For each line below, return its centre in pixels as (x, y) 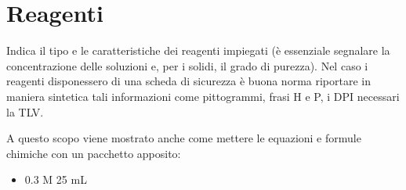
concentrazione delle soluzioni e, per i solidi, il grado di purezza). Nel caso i (187, 65)
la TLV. (25, 111)
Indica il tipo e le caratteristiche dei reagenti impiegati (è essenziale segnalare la (198, 50)
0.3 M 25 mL (56, 179)
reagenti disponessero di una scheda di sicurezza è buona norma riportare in (188, 81)
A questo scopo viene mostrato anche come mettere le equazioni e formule (184, 138)
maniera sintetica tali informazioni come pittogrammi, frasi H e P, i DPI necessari (203, 96)
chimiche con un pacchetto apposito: (94, 153)
